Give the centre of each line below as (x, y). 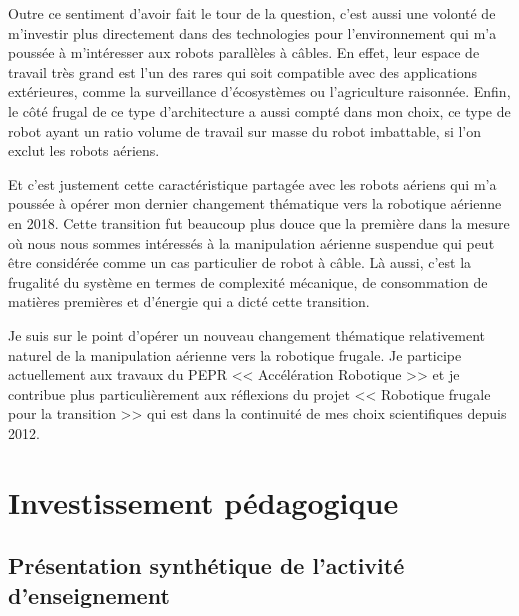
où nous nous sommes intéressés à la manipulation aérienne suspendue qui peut (251, 242)
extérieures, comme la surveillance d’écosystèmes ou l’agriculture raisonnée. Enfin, (259, 91)
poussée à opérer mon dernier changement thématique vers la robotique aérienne (255, 203)
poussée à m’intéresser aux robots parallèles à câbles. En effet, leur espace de (244, 52)
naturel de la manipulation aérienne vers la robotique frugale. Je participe (235, 354)
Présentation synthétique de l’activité (206, 565)
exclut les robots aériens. (84, 150)
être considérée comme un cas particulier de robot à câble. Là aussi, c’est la (240, 262)
